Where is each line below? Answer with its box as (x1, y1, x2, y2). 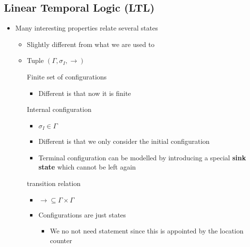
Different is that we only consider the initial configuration (38, 136, 210, 146)
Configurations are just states (38, 209, 126, 219)
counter (50, 235, 72, 245)
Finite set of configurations (27, 71, 107, 81)
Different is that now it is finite (38, 88, 131, 98)
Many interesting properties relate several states (15, 23, 158, 33)
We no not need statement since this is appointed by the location (50, 226, 244, 236)
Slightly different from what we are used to (27, 39, 155, 49)
